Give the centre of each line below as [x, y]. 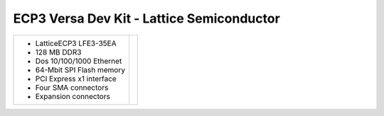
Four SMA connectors [72, 87]
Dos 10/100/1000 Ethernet [79, 61]
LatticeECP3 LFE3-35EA [76, 43]
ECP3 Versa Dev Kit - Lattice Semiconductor [146, 18]
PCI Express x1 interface [76, 79]
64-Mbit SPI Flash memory [80, 69]
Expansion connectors [73, 96]
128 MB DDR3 [58, 52]
